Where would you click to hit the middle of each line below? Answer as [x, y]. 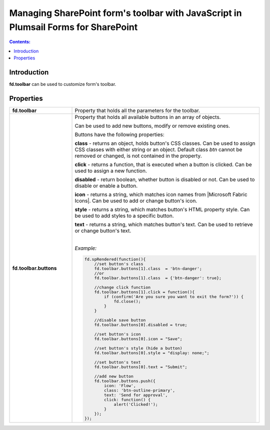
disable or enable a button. [106, 186]
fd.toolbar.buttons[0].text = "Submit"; [141, 367]
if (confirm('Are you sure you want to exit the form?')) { [174, 296]
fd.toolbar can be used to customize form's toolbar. [63, 84]
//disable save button [120, 320]
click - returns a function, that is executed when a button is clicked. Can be [163, 164]
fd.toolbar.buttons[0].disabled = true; [141, 325]
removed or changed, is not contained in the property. [138, 156]
